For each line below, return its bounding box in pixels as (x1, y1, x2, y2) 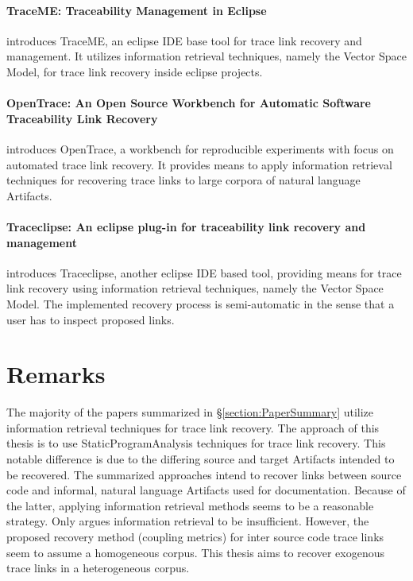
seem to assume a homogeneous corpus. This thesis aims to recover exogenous (6, 544, 384, 560)
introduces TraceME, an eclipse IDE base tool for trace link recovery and (6, 32, 362, 48)
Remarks (6, 358, 106, 390)
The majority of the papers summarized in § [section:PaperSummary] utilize (6, 404, 374, 420)
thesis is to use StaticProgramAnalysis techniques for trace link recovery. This (6, 435, 386, 451)
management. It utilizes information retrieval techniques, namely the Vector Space (6, 48, 407, 64)
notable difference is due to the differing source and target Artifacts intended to (6, 451, 395, 467)
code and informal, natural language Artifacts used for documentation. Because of (6, 482, 406, 498)
